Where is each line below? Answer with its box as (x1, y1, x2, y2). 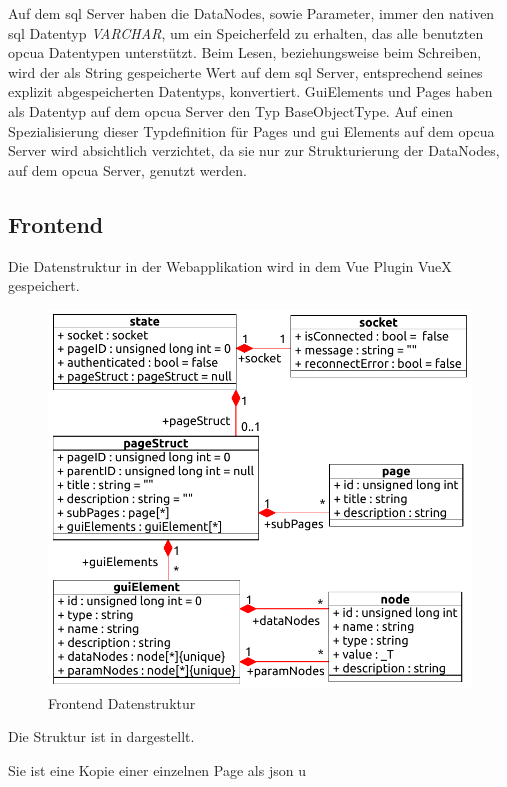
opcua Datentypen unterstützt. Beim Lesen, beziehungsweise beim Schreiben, (8, 42, 482, 63)
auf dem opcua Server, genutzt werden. (8, 159, 247, 180)
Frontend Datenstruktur (48, 692, 196, 713)
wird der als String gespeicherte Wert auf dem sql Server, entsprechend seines (8, 61, 483, 82)
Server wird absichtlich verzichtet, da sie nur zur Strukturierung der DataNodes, (8, 140, 500, 161)
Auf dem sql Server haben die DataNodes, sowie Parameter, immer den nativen (8, 3, 495, 23)
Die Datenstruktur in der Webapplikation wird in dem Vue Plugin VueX (8, 255, 452, 276)
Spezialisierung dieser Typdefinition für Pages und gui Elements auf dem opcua (8, 120, 495, 141)
